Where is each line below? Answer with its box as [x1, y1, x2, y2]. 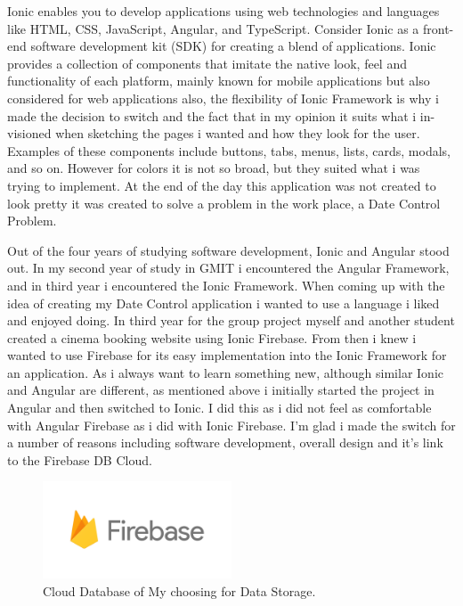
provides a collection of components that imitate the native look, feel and [7, 53, 407, 72]
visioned [7, 124, 52, 143]
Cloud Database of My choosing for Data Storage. [43, 581, 316, 600]
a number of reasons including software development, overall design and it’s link [7, 433, 443, 452]
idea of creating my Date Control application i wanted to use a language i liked [7, 293, 440, 312]
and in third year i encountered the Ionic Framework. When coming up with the [7, 275, 445, 294]
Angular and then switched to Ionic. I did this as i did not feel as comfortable [7, 398, 432, 417]
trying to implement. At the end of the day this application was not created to [7, 176, 436, 194]
